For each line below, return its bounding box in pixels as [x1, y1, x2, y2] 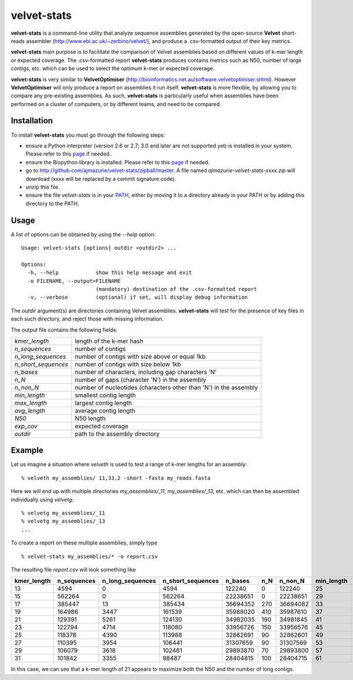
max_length [14, 398, 47, 407]
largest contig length [74, 398, 132, 407]
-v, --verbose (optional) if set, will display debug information [27, 294, 248, 301]
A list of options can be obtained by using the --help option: [11, 230, 156, 238]
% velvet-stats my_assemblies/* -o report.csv [21, 553, 158, 560]
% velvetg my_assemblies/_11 [21, 510, 105, 516]
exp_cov [14, 422, 38, 430]
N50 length [74, 414, 106, 422]
